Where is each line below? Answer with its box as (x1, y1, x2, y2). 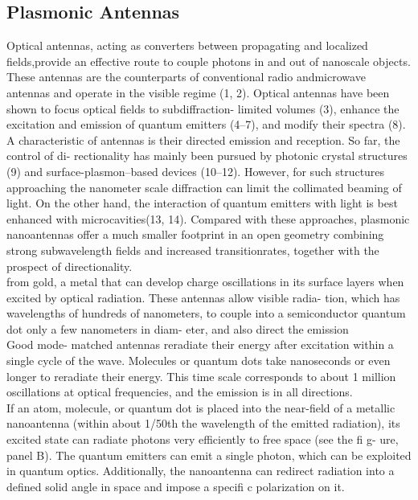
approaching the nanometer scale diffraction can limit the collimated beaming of (6, 178, 402, 195)
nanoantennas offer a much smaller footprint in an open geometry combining (6, 226, 384, 243)
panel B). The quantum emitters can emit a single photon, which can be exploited (6, 446, 412, 463)
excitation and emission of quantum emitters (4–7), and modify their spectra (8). (6, 116, 406, 133)
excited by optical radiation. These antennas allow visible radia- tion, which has (6, 289, 400, 305)
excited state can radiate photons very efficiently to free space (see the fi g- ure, (6, 431, 399, 448)
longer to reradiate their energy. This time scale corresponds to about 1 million (6, 367, 396, 384)
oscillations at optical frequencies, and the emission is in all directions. (6, 383, 353, 400)
